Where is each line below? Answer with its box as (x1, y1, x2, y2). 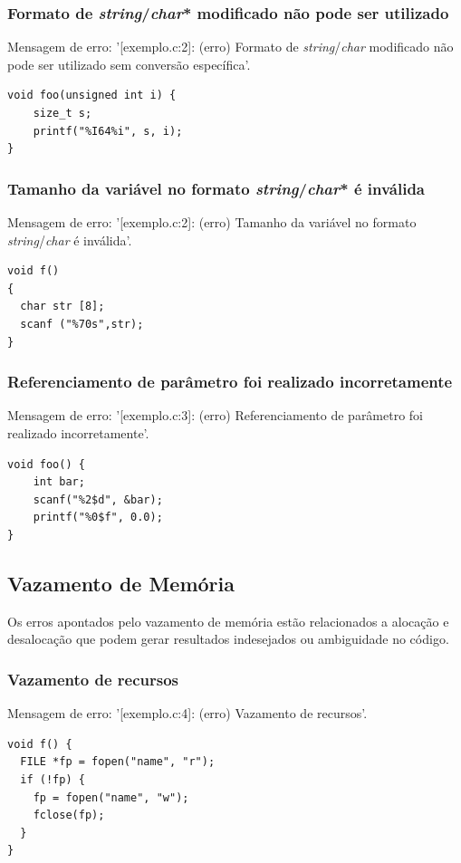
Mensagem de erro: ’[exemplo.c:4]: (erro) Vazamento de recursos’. (7, 704, 368, 723)
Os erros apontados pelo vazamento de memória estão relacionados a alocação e (7, 611, 449, 630)
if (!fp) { (20, 772, 85, 786)
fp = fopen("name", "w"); (33, 791, 189, 804)
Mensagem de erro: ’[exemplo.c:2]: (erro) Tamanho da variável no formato (7, 213, 417, 231)
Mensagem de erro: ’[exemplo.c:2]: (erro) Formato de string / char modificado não (7, 37, 454, 56)
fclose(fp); (33, 809, 105, 822)
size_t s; (33, 107, 92, 120)
